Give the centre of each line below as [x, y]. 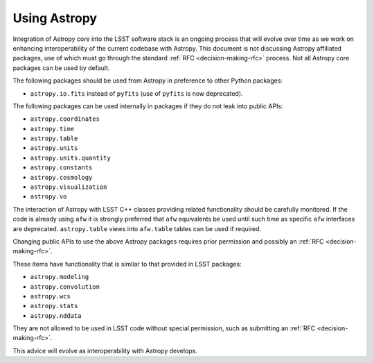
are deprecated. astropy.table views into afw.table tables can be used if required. [137, 228]
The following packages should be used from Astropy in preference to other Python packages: [148, 81]
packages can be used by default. [61, 68]
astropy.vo [48, 197]
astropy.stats [54, 306]
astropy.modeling [60, 277]
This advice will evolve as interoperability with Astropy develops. [105, 351]
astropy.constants [61, 168]
